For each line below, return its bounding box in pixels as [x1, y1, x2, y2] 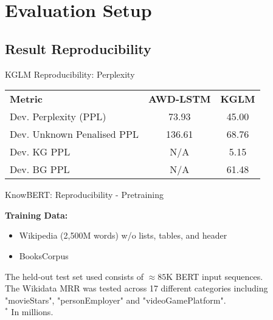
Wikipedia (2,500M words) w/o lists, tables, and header [19, 229, 227, 242]
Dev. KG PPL [10, 145, 71, 159]
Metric [10, 92, 43, 106]
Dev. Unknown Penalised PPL [10, 127, 139, 141]
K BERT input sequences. [166, 270, 263, 282]
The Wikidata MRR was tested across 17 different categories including [5, 282, 268, 294]
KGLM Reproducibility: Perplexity [5, 67, 135, 80]
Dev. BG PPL [10, 162, 70, 177]
